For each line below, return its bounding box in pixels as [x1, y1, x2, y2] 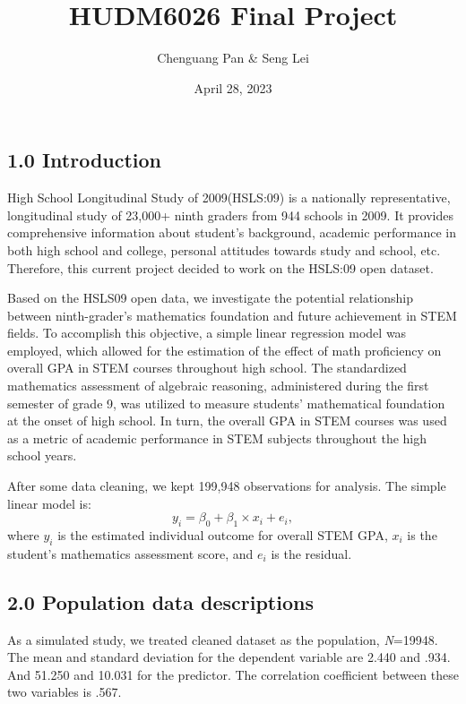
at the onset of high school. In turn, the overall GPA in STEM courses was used [7, 411, 447, 430]
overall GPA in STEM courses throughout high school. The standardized [7, 358, 407, 377]
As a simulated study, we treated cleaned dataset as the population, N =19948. [7, 630, 438, 648]
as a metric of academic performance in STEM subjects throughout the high [7, 428, 427, 447]
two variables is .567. [7, 683, 122, 701]
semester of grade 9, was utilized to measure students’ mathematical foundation [7, 393, 445, 412]
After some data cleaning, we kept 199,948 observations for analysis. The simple [7, 476, 446, 495]
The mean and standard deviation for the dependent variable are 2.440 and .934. [7, 648, 451, 666]
